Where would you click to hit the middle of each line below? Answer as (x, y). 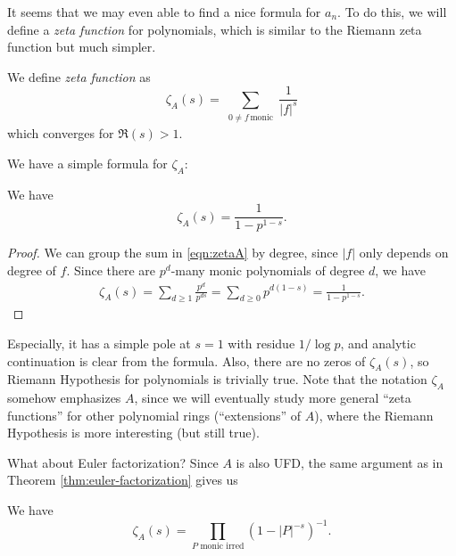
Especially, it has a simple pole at (99, 343)
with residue (261, 343)
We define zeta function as (79, 76)
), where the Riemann (374, 415)
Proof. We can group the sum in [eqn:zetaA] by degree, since (173, 253)
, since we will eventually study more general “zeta (273, 398)
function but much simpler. (82, 47)
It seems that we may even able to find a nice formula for (164, 12)
